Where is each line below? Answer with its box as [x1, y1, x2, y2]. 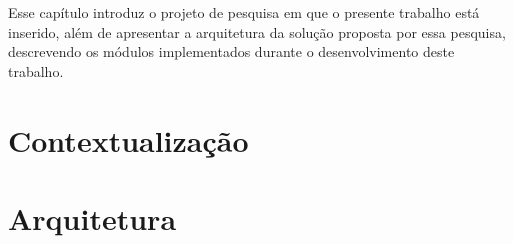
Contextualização [8, 119, 249, 160]
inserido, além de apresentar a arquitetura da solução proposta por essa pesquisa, [8, 21, 506, 42]
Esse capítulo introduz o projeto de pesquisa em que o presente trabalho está [8, 2, 480, 22]
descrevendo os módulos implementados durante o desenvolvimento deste [8, 41, 455, 62]
